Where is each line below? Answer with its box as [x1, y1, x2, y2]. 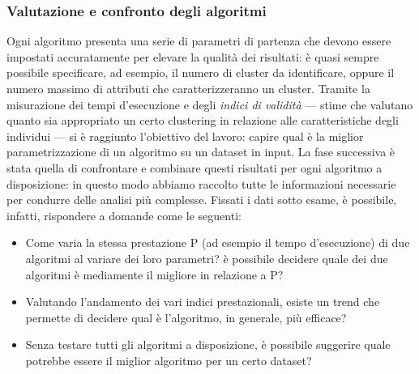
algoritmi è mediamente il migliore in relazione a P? [25, 266, 284, 283]
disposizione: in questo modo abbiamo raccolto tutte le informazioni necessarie [6, 175, 396, 192]
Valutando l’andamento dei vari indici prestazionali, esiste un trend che [25, 293, 380, 310]
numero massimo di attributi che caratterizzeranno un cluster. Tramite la [6, 80, 370, 96]
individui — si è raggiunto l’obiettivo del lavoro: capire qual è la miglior [6, 127, 364, 144]
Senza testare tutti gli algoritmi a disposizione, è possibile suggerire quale [25, 336, 391, 353]
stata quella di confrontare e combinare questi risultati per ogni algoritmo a [6, 159, 383, 176]
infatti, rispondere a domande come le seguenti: [6, 206, 242, 223]
